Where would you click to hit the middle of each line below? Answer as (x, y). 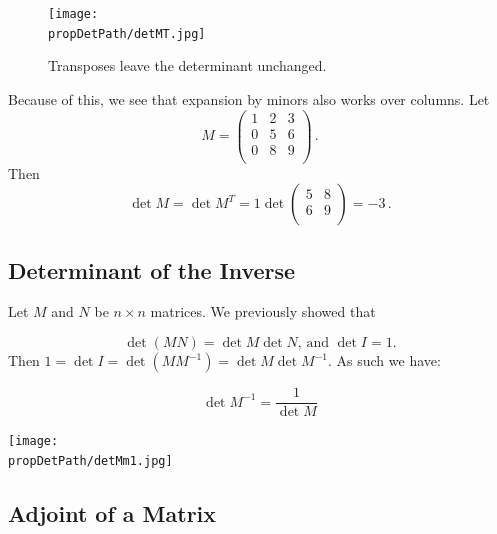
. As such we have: (384, 360)
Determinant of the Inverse (152, 269)
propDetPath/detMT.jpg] (127, 33)
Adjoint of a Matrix (112, 512)
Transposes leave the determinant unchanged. (187, 65)
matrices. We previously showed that (263, 311)
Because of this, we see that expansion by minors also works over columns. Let (249, 98)
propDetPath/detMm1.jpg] (90, 460)
